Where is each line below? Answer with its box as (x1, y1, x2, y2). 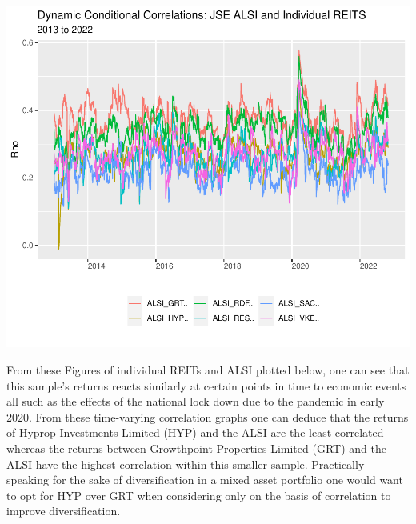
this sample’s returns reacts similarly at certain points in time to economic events (6, 377, 406, 394)
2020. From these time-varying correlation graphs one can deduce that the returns (6, 408, 409, 425)
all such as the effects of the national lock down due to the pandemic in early (6, 393, 385, 410)
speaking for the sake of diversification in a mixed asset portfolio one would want (6, 471, 403, 488)
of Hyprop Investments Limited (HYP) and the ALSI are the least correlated (6, 424, 384, 441)
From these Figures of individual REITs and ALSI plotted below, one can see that (6, 362, 410, 378)
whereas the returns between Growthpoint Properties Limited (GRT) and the (6, 440, 386, 457)
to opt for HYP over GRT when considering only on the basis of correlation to (6, 486, 391, 503)
